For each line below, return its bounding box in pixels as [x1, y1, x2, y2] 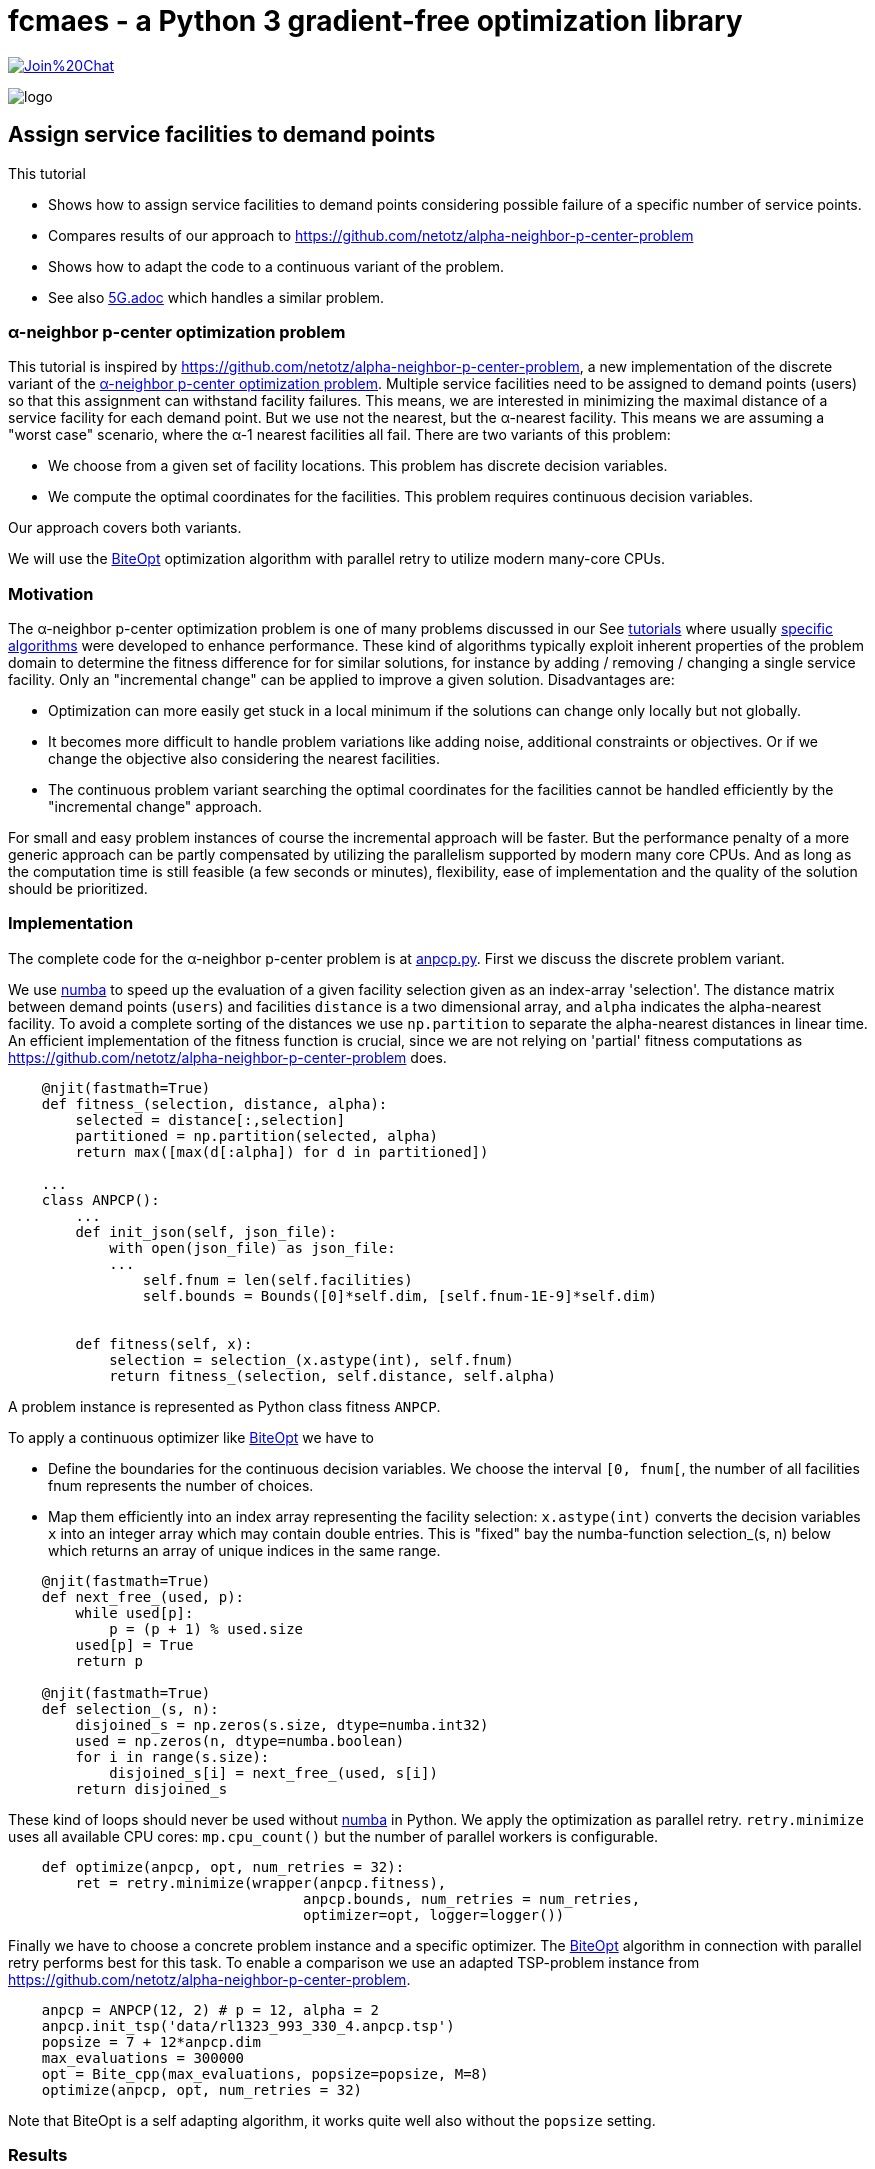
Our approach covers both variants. [8, 519, 242, 537]
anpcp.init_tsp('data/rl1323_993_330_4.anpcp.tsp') [41, 2017, 455, 2034]
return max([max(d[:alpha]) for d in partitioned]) [75, 1143, 489, 1160]
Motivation [8, 583, 94, 604]
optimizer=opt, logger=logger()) [303, 1906, 565, 1923]
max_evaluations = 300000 [41, 2049, 245, 2066]
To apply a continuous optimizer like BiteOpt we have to [8, 1428, 375, 1446]
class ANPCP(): [41, 1191, 160, 1208]
